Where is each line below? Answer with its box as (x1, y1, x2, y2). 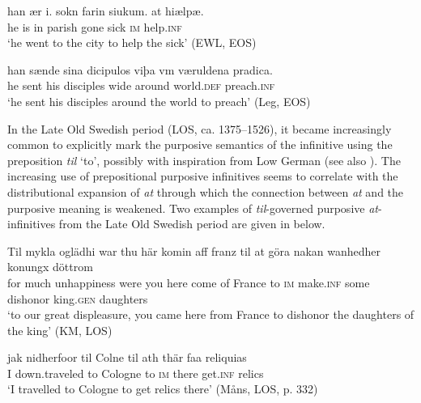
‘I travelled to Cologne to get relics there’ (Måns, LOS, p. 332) (7, 380, 318, 397)
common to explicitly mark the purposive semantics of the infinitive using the (7, 136, 393, 153)
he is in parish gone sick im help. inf (7, 18, 182, 35)
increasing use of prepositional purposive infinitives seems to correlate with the (7, 168, 398, 185)
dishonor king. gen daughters (7, 290, 148, 307)
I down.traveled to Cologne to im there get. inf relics (7, 364, 264, 381)
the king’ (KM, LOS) (7, 321, 113, 338)
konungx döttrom (7, 258, 93, 275)
